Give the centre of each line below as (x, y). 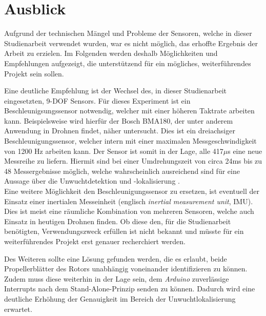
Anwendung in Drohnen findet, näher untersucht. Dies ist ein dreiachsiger (120, 131)
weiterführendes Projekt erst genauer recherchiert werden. (95, 241)
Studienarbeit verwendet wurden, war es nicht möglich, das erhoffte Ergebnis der (131, 43)
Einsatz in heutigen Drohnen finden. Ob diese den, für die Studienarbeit (118, 221)
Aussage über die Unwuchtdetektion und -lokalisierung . (92, 181)
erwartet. (18, 309)
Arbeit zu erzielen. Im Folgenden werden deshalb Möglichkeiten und (111, 53)
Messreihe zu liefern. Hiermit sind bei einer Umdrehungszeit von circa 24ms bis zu (133, 161)
